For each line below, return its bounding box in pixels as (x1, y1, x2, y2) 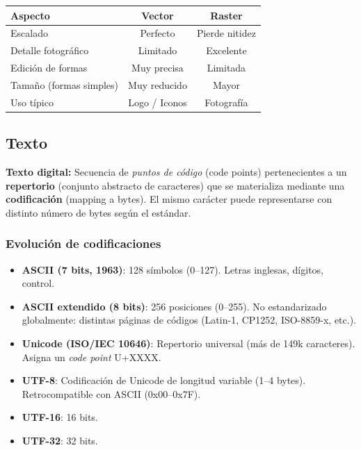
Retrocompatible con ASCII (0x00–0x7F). (22, 386, 201, 401)
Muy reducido (128, 77, 187, 92)
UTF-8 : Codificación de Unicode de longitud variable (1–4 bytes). (22, 373, 306, 387)
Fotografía (204, 94, 248, 109)
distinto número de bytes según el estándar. (6, 205, 191, 219)
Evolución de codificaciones (6, 235, 161, 252)
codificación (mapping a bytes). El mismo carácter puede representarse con (6, 192, 332, 206)
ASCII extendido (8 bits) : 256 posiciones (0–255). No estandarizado (22, 299, 327, 313)
